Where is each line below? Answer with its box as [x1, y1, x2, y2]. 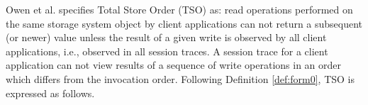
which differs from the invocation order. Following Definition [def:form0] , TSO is [6, 71, 355, 86]
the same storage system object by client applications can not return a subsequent [6, 16, 363, 31]
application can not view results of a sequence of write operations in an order [6, 57, 342, 72]
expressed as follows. [6, 85, 95, 100]
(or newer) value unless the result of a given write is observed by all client [6, 30, 327, 45]
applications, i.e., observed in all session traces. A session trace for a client [6, 43, 328, 58]
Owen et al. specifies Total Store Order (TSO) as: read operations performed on [6, 2, 353, 16]
